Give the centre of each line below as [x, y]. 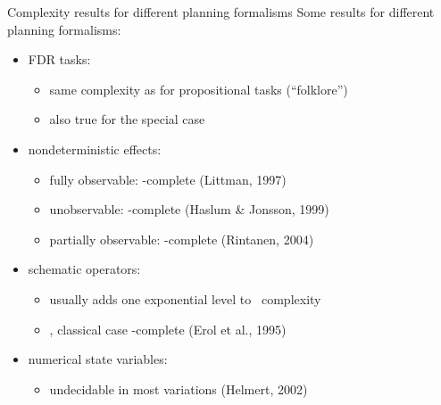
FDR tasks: [59, 59]
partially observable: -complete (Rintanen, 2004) [182, 239]
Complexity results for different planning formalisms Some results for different [221, 12]
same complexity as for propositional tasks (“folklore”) [199, 89]
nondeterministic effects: [95, 149]
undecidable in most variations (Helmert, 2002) [179, 388]
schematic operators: [84, 269]
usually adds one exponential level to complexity [185, 298]
